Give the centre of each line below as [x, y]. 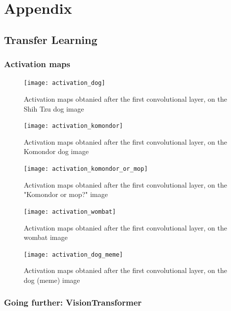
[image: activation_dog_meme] [73, 254]
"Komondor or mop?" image [66, 194]
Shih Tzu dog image [54, 108]
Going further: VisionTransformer [73, 302]
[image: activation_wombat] [70, 212]
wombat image [46, 237]
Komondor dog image [56, 151]
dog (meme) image [52, 280]
